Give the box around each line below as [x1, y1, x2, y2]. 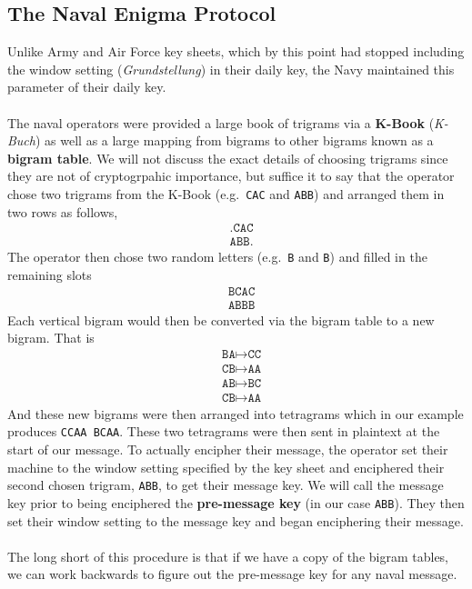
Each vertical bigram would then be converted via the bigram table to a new [7, 310, 435, 329]
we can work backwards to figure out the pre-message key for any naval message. [7, 564, 457, 584]
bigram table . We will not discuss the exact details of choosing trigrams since [7, 148, 448, 167]
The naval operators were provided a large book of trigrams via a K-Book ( [7, 113, 435, 132]
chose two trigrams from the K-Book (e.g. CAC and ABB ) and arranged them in [7, 184, 445, 203]
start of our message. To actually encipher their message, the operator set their [7, 440, 448, 459]
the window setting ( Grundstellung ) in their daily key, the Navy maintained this [7, 59, 455, 78]
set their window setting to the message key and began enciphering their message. [7, 511, 464, 530]
